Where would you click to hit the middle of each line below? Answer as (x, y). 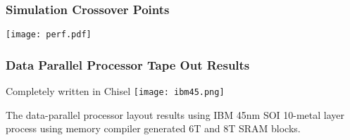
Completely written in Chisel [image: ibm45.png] (115, 91)
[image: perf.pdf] (49, 35)
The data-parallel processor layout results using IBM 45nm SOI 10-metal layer (175, 114)
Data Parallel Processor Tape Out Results (128, 64)
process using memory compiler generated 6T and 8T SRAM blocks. (153, 128)
